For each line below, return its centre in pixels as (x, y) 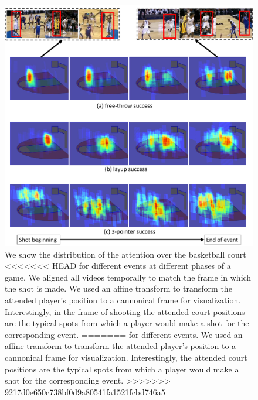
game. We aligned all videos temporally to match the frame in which (128, 277)
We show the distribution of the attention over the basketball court (125, 254)
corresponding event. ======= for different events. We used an (124, 334)
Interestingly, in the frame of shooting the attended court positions (125, 311)
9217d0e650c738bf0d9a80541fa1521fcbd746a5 (85, 392)
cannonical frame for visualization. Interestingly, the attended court (126, 357)
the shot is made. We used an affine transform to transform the (118, 288)
